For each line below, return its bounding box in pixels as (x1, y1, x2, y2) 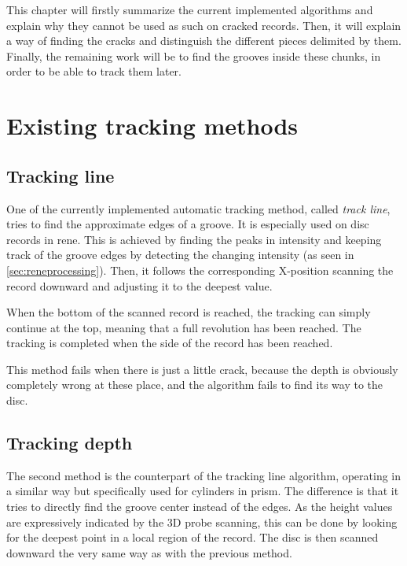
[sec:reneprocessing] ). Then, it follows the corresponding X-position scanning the (6, 261, 394, 278)
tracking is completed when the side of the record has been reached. (6, 335, 333, 351)
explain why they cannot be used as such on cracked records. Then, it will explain (6, 17, 401, 33)
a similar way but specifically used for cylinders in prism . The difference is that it (6, 483, 399, 499)
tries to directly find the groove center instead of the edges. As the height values (6, 498, 393, 515)
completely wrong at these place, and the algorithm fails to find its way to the (6, 376, 383, 393)
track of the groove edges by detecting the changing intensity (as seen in (6, 246, 354, 263)
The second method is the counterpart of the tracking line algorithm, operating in (6, 467, 401, 483)
